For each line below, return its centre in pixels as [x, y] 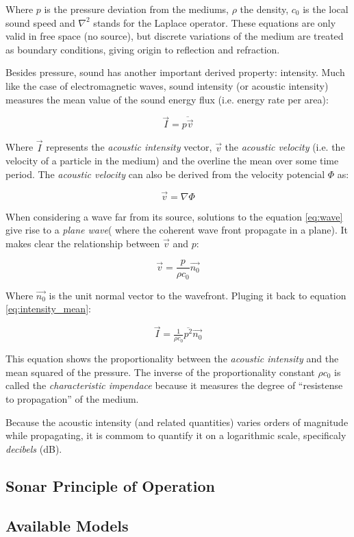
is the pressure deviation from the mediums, [137, 9]
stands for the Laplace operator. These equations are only [215, 22]
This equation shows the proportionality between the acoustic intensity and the [172, 359]
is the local [326, 9]
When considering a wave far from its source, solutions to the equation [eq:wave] [174, 216]
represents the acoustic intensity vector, [129, 147]
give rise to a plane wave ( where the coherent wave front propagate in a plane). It [177, 230]
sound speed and [40, 22]
